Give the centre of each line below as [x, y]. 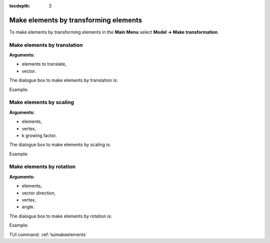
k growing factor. [39, 135]
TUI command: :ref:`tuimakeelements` [48, 234]
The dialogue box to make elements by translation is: [63, 80]
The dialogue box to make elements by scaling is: [60, 144]
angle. [28, 207]
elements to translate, [44, 64]
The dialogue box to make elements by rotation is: [61, 216]
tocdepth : [20, 6]
